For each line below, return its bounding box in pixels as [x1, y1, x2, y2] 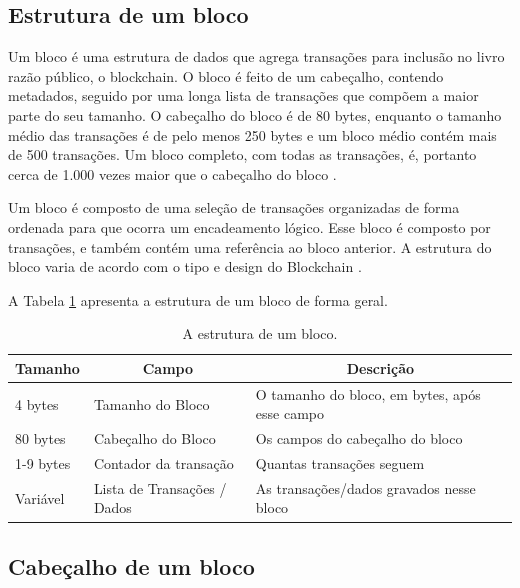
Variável [15, 487, 65, 508]
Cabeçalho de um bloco [8, 550, 255, 581]
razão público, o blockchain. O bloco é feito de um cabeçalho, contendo [8, 65, 444, 86]
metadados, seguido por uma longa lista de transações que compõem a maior [8, 85, 479, 106]
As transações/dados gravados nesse [255, 477, 476, 498]
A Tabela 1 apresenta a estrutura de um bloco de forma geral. [8, 289, 388, 310]
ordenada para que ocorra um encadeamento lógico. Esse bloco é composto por [8, 216, 491, 237]
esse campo [255, 403, 324, 424]
